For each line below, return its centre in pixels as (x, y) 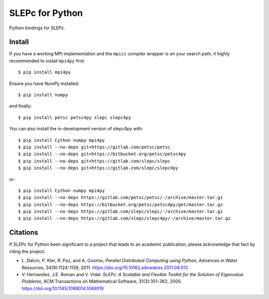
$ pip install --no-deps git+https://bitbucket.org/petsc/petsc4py (102, 154)
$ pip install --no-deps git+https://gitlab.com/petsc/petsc (94, 147)
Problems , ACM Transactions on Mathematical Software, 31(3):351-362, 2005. (102, 282)
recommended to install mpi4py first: (47, 61)
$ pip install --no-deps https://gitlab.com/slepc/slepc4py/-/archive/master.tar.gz (125, 218)
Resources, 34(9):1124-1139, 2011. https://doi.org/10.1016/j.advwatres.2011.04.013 (105, 267)
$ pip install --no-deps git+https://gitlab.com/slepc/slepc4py (98, 168)
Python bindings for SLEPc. (37, 28)
